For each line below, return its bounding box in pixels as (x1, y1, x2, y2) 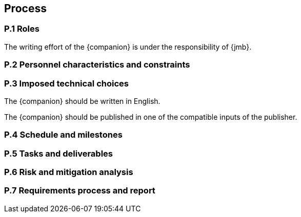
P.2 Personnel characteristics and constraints (4, 59, 190, 70)
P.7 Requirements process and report (4, 185, 155, 196)
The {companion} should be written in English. (4, 96, 160, 105)
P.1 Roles (4, 24, 39, 34)
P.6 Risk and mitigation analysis (4, 167, 133, 178)
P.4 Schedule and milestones (4, 129, 123, 140)
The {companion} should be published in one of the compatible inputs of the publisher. (4, 112, 297, 121)
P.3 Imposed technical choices (4, 78, 129, 89)
